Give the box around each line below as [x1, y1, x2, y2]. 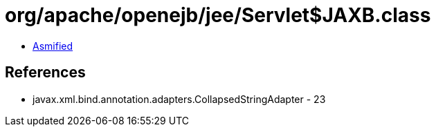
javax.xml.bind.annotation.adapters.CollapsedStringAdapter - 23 [33, 93, 326, 105]
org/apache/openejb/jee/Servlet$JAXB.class [5, 3, 431, 27]
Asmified [33, 39, 73, 52]
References [5, 64, 86, 82]
